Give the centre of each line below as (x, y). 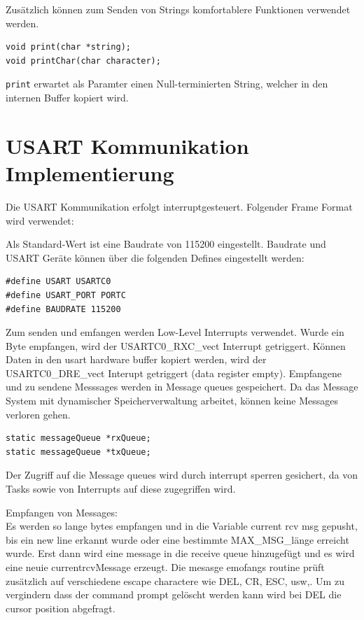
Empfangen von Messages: (62, 512)
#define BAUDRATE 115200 (63, 309)
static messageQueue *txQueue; (78, 452)
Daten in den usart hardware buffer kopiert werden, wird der (136, 359)
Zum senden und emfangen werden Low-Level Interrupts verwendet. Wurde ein (175, 332)
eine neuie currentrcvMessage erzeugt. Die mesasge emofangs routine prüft (165, 567)
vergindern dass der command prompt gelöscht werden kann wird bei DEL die (174, 594)
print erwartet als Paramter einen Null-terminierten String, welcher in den (167, 84)
